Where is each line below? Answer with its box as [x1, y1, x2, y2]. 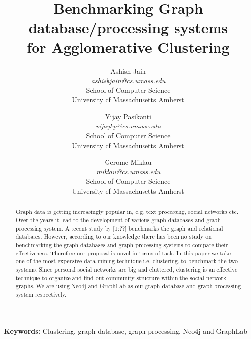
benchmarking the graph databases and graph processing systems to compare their [15, 241, 228, 249]
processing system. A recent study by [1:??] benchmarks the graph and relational [15, 224, 223, 232]
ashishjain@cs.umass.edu [91, 75, 166, 85]
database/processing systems [28, 17, 228, 38]
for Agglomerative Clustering [27, 37, 230, 57]
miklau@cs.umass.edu [96, 166, 160, 176]
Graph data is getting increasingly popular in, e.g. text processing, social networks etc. [15, 208, 238, 216]
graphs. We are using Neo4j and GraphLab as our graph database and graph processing [15, 282, 241, 290]
